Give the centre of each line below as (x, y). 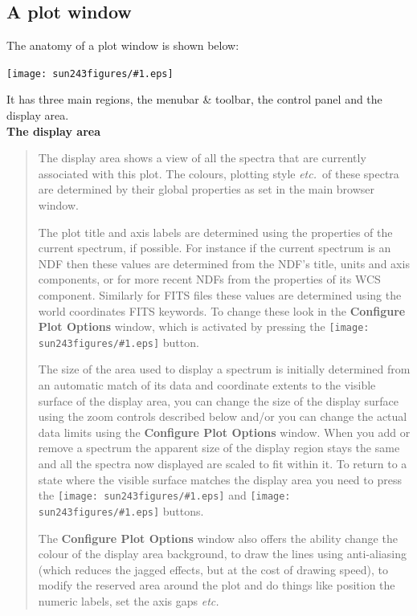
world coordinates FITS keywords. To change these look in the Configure (222, 310)
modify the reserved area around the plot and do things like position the (217, 585)
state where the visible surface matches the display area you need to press (220, 479)
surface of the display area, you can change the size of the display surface (218, 400)
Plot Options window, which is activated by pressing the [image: (204, 326)
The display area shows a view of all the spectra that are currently (202, 158)
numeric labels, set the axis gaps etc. (129, 600)
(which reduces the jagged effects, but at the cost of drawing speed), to (213, 569)
